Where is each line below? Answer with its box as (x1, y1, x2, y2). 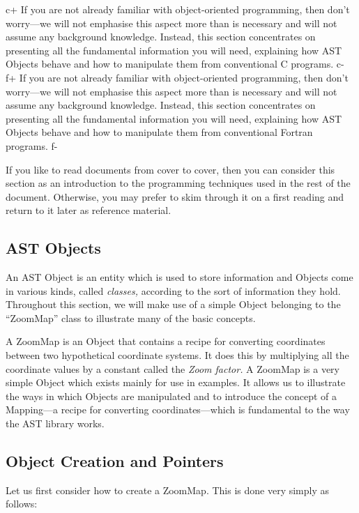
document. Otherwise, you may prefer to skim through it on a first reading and (6, 189, 344, 204)
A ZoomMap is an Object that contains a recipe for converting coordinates (6, 334, 326, 349)
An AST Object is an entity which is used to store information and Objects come (6, 270, 353, 284)
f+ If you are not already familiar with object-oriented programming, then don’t (6, 70, 349, 84)
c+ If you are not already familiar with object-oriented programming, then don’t (6, 2, 350, 16)
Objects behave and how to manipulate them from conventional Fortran (6, 125, 313, 139)
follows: (6, 496, 38, 511)
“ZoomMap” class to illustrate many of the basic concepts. (6, 310, 256, 325)
